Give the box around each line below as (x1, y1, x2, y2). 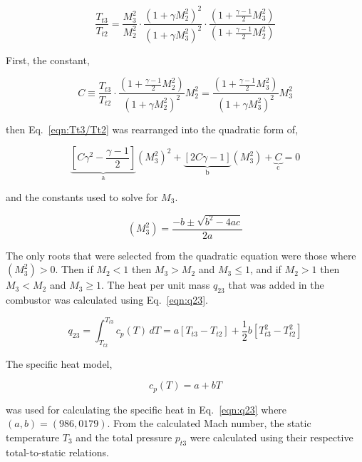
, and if (249, 262, 281, 277)
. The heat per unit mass (101, 277, 210, 292)
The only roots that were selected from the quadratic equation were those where (6, 247, 356, 262)
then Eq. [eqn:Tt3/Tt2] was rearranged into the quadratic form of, (6, 121, 299, 136)
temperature (6, 429, 60, 444)
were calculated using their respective (190, 429, 353, 444)
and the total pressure (76, 429, 172, 444)
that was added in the (228, 277, 324, 292)
